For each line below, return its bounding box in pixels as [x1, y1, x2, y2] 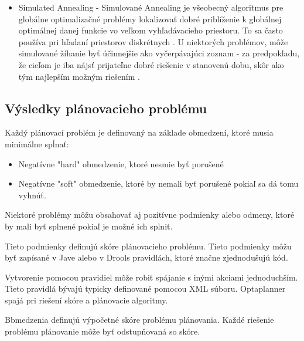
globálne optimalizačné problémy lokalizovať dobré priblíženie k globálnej [18, 12, 282, 25]
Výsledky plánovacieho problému [5, 99, 207, 117]
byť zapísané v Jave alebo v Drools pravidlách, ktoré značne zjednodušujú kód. [5, 251, 288, 264]
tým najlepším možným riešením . [18, 70, 140, 82]
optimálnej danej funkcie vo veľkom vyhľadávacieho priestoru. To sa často [18, 24, 283, 36]
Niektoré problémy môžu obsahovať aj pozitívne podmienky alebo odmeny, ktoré [5, 208, 295, 221]
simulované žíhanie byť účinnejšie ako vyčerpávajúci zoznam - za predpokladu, [18, 47, 300, 59]
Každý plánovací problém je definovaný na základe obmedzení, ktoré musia [5, 126, 274, 139]
